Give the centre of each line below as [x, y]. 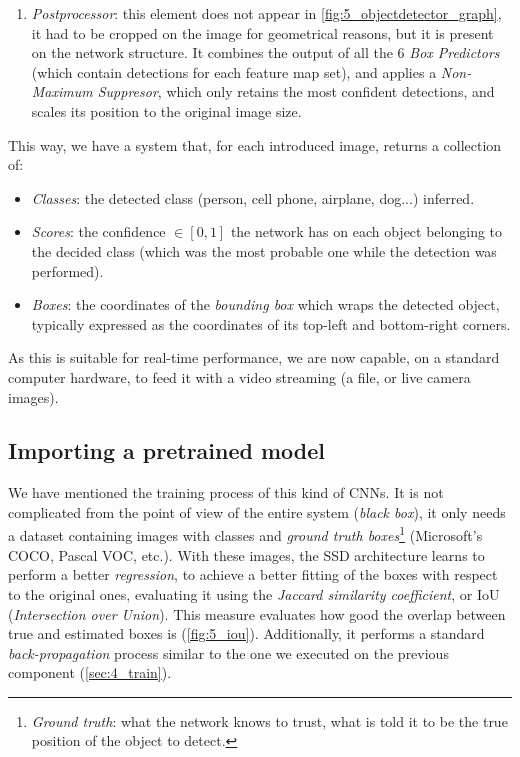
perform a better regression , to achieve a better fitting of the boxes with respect [253, 574]
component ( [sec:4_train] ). [90, 672]
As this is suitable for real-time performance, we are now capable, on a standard [254, 357]
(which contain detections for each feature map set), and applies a [234, 71]
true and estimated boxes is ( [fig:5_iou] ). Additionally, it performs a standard [246, 633]
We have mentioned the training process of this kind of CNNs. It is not [226, 492]
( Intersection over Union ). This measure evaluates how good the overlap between [257, 613]
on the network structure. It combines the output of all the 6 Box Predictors [265, 52]
